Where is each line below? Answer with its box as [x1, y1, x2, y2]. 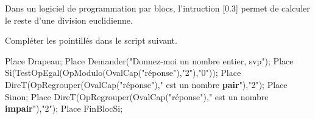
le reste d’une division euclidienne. [5, 13, 133, 26]
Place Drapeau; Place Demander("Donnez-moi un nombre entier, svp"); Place [5, 54, 294, 67]
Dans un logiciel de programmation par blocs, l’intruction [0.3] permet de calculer [5, 2, 310, 14]
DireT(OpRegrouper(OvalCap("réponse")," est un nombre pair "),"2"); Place [5, 78, 288, 90]
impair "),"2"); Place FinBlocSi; [5, 102, 123, 115]
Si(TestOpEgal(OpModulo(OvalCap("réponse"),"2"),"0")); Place [5, 66, 241, 79]
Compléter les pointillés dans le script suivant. [5, 34, 177, 47]
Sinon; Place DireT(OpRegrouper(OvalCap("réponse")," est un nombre [5, 90, 269, 103]
